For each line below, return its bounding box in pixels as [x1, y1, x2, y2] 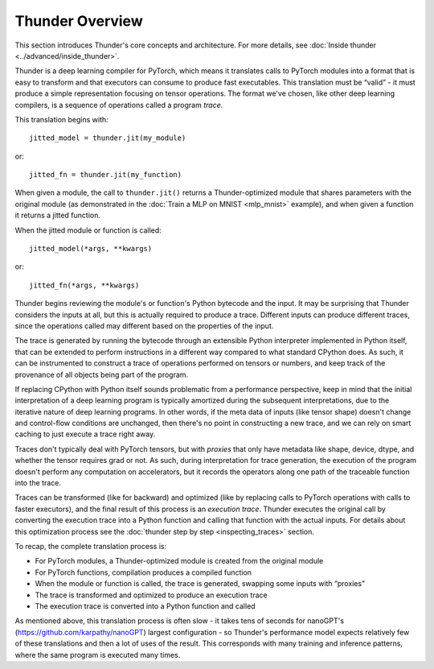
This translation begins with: [14, 114, 108, 124]
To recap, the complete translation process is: [14, 542, 167, 551]
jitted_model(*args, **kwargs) [29, 244, 153, 254]
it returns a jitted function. [14, 210, 100, 221]
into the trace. [14, 478, 62, 488]
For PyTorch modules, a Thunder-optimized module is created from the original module [35, 556, 324, 566]
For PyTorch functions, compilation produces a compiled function [35, 568, 252, 577]
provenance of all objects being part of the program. [14, 370, 189, 379]
